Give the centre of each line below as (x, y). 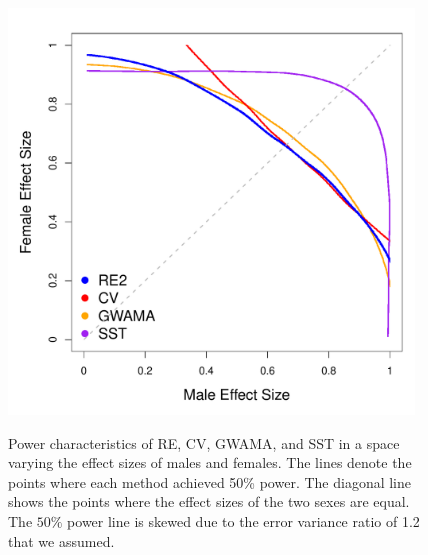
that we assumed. (61, 540)
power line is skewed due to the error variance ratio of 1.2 (243, 521)
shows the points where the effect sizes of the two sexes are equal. (209, 501)
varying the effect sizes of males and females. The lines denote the (210, 462)
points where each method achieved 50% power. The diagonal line (210, 481)
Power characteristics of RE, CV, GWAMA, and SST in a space (204, 442)
